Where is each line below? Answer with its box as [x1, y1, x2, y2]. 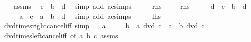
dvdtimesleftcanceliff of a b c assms [4, 30, 118, 40]
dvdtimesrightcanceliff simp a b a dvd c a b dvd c [4, 20, 205, 31]
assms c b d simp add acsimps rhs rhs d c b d [13, 1, 247, 11]
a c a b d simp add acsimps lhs [19, 10, 161, 21]
